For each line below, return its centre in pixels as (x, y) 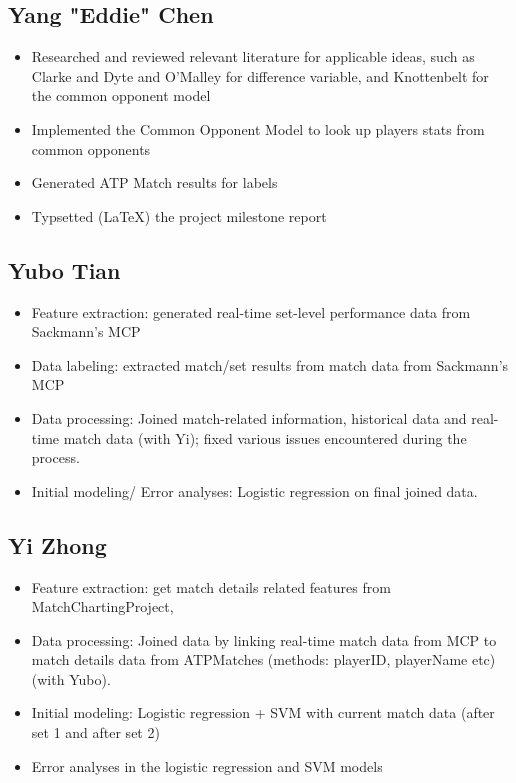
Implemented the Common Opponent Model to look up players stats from (258, 128)
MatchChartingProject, (102, 606)
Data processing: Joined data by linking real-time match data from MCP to (264, 639)
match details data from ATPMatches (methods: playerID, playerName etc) (263, 659)
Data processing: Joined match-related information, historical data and (249, 417)
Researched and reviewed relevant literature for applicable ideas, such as (253, 56)
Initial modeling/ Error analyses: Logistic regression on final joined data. (254, 490)
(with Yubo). (71, 678)
